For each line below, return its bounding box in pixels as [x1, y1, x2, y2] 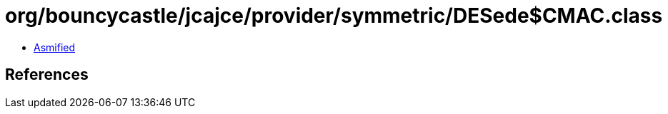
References [5, 66, 89, 84]
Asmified [34, 41, 76, 53]
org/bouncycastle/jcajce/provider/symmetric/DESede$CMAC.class [5, 4, 663, 28]
